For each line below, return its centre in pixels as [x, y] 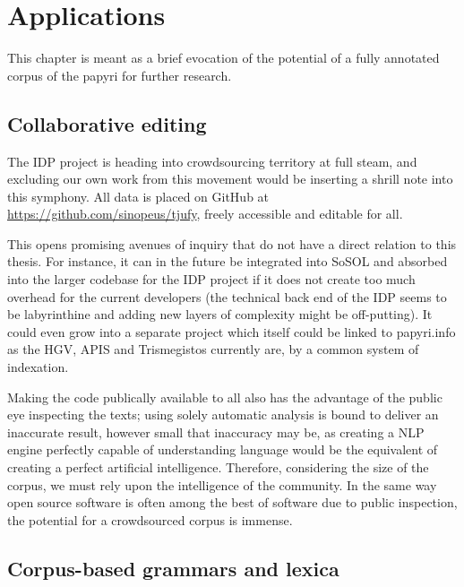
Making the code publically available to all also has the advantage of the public [225, 397]
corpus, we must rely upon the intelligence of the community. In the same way [222, 484]
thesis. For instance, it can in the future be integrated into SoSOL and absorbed [228, 261]
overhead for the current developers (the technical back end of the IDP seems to [227, 296]
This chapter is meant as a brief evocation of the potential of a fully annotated [223, 58]
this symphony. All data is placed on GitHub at [138, 196]
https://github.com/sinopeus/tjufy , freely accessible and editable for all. [205, 214]
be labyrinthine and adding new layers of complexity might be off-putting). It [220, 314]
